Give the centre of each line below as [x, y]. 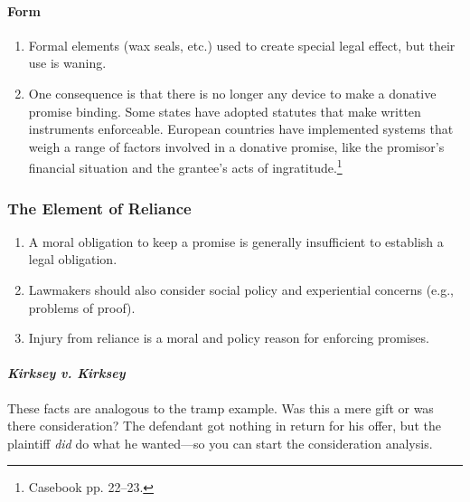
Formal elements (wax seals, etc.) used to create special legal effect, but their [242, 45]
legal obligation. [73, 259]
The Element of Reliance [99, 208]
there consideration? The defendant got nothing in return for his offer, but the [224, 426]
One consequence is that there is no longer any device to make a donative [232, 93]
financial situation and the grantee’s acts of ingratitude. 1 [185, 166]
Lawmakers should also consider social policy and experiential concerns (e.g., [241, 290]
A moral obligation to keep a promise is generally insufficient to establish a [236, 241]
